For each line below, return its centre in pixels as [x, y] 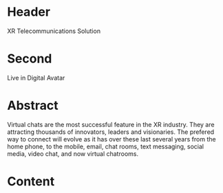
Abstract [33, 105]
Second [30, 59]
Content [31, 181]
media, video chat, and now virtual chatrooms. [73, 154]
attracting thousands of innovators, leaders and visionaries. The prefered [111, 132]
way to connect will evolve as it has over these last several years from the [111, 139]
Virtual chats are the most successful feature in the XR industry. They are [111, 124]
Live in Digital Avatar [36, 78]
